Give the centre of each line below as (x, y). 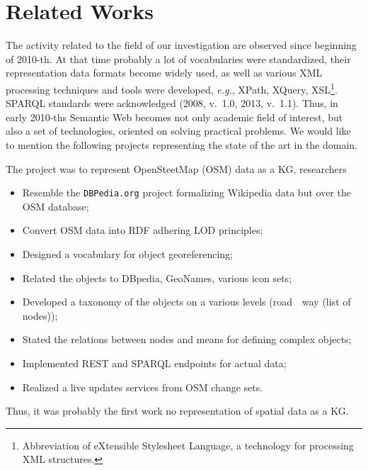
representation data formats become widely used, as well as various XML (164, 73)
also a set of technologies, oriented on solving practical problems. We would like (178, 131)
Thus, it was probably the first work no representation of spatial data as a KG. (177, 411)
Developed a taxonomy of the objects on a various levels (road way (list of (186, 302)
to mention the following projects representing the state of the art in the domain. (182, 144)
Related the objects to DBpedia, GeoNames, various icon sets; (157, 278)
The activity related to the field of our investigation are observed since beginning (181, 45)
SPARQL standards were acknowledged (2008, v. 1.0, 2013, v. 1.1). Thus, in (172, 103)
